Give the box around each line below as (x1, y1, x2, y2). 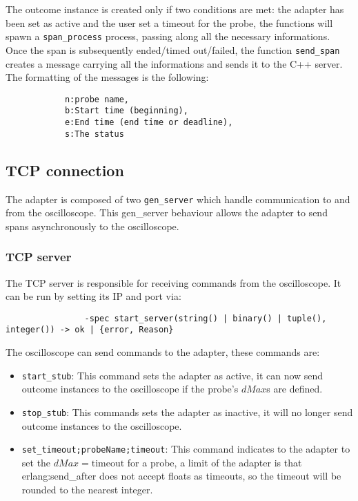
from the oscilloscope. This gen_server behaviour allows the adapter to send (6, 205, 328, 220)
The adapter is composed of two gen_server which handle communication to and (6, 191, 350, 206)
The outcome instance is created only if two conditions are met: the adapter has (6, 2, 344, 16)
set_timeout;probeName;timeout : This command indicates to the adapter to (21, 442, 350, 456)
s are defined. (266, 381, 323, 396)
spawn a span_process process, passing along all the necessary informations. (6, 29, 330, 44)
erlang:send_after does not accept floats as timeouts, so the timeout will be (21, 469, 341, 483)
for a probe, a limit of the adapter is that (127, 455, 302, 469)
